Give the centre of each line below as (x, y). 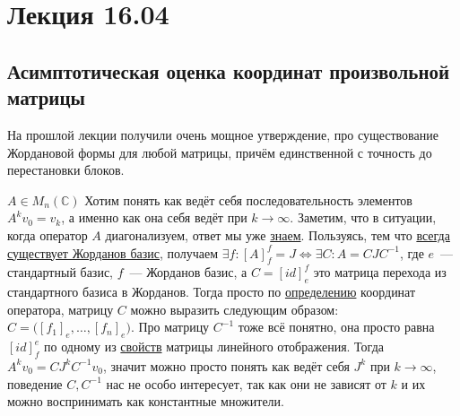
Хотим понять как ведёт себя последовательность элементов (248, 199)
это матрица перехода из (380, 272)
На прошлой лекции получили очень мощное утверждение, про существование (223, 134)
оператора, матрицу (61, 309)
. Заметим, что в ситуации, (363, 217)
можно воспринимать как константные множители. (146, 401)
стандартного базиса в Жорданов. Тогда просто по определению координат (212, 292)
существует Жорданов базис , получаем (113, 252)
